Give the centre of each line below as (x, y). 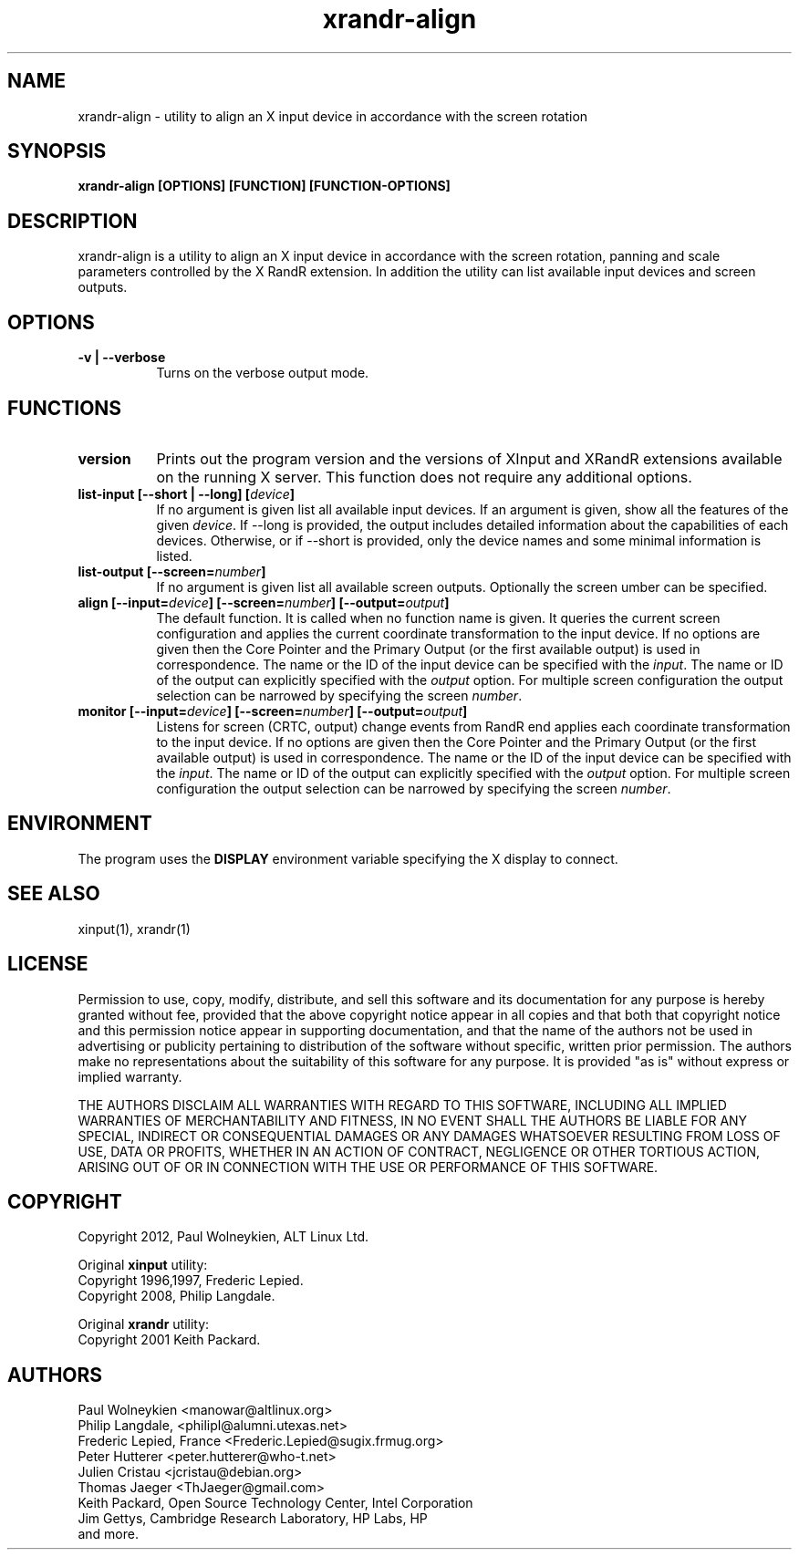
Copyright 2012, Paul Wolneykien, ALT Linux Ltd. (223, 1237)
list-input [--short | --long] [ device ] (187, 493)
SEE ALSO (54, 894)
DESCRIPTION (73, 221)
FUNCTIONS (65, 408)
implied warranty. (130, 1076)
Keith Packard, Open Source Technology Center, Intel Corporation (275, 1503)
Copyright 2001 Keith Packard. (169, 1340)
